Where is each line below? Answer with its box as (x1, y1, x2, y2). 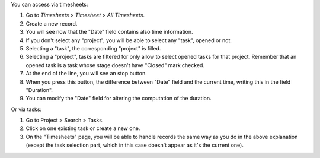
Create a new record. (25, 20, 78, 27)
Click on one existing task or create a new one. (25, 125, 140, 132)
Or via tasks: (11, 106, 41, 113)
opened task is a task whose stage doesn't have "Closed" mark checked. (25, 61, 204, 68)
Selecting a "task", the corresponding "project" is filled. (25, 45, 161, 52)
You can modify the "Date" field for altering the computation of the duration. (25, 95, 212, 102)
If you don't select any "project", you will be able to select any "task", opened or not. (25, 36, 232, 44)
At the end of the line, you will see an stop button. (25, 70, 148, 77)
